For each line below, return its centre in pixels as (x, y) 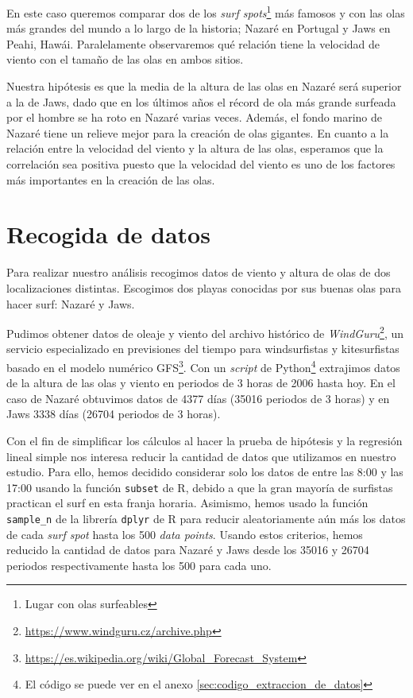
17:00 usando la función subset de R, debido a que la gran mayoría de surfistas (200, 487)
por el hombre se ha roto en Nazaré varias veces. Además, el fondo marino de (194, 117)
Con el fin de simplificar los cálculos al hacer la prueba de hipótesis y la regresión (205, 440)
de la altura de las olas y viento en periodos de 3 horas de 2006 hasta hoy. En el (201, 383)
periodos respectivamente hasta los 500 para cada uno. (139, 565)
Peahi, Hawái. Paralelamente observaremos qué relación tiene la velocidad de (193, 43)
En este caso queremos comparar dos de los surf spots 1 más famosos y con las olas (206, 12)
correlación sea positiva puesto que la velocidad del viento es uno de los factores (201, 164)
